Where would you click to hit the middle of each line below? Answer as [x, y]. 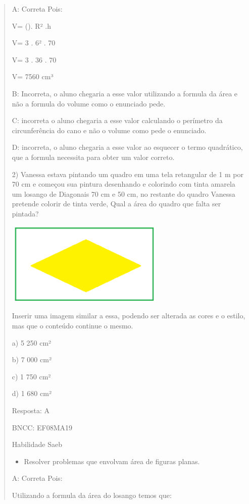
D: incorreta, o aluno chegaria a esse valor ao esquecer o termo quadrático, [127, 147]
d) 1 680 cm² [32, 393]
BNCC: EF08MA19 [42, 427]
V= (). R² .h [31, 25]
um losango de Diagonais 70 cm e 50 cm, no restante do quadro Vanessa [123, 193]
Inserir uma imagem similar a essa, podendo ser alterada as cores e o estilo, [129, 316]
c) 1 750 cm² [31, 376]
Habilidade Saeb [37, 444]
